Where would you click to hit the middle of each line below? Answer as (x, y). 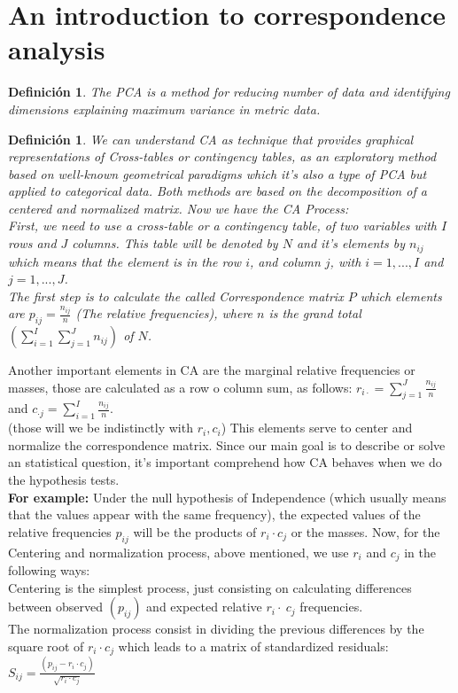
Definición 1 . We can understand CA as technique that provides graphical (211, 139)
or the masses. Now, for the (365, 531)
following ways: (49, 570)
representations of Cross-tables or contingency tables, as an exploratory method (222, 156)
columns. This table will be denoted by (175, 243)
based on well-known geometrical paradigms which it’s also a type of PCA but (217, 173)
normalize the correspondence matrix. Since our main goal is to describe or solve (227, 444)
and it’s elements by (350, 243)
